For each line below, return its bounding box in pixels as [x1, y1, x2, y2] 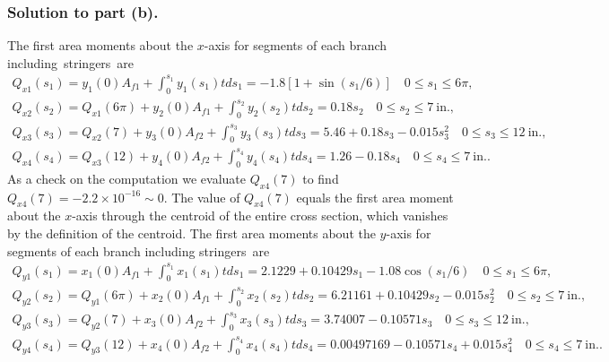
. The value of [163, 187, 240, 206]
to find [302, 168, 339, 187]
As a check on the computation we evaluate [7, 168, 247, 187]
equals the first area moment [296, 187, 454, 206]
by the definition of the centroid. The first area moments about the [7, 223, 376, 242]
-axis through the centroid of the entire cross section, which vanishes [72, 206, 448, 225]
